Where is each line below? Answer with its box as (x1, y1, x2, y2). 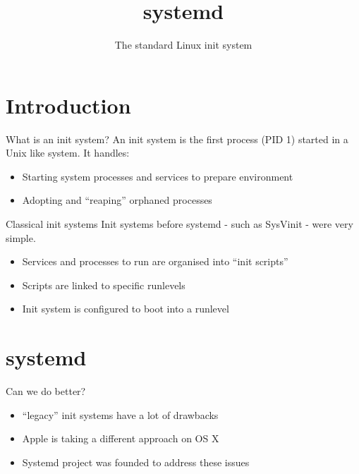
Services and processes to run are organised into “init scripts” (22, 254, 288, 269)
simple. (6, 230, 36, 245)
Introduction (6, 90, 131, 119)
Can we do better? (6, 384, 86, 399)
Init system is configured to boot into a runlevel (22, 301, 229, 316)
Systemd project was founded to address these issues (22, 454, 250, 469)
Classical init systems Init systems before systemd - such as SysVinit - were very (6, 217, 353, 231)
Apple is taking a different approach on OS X (22, 431, 219, 446)
